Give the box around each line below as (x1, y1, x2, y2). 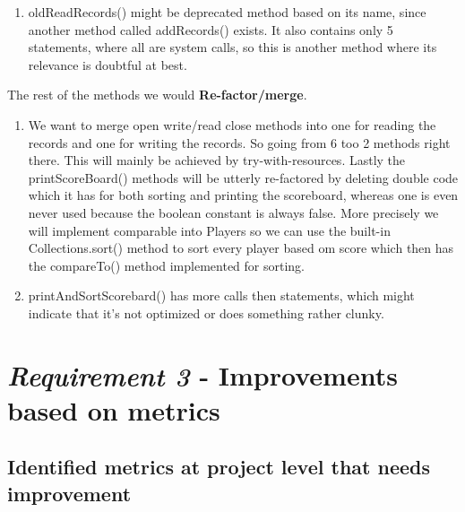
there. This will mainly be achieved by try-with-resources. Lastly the (28, 151, 406, 169)
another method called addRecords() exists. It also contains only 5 (28, 20, 393, 39)
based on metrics (7, 391, 220, 428)
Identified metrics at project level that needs (7, 453, 430, 481)
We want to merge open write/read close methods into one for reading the (28, 115, 436, 134)
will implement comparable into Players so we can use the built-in (28, 221, 391, 239)
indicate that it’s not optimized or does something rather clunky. (28, 303, 384, 322)
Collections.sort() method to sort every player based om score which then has (28, 239, 454, 257)
